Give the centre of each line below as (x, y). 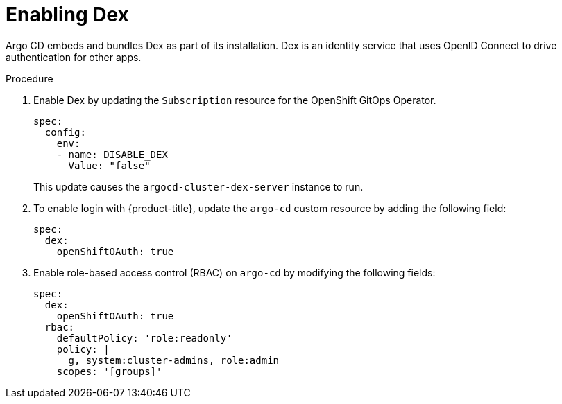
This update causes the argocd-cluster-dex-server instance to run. (198, 186)
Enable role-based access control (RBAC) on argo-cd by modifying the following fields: (235, 272)
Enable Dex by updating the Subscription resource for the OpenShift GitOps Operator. (235, 100)
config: (65, 132)
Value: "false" (109, 165)
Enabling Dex (67, 15)
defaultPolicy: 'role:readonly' (144, 338)
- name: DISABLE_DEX (112, 154)
